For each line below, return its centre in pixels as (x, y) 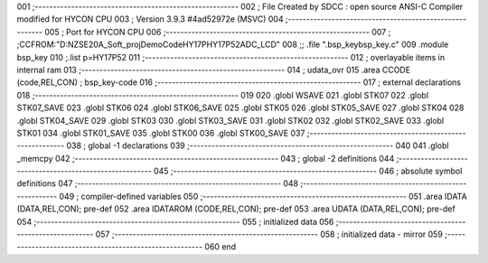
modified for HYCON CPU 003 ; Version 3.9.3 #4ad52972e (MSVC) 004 (150, 19)
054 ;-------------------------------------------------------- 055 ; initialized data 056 (175, 221)
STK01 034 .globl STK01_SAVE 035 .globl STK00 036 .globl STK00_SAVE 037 (161, 133)
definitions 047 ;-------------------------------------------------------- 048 (157, 183)
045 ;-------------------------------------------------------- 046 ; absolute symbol (308, 171)
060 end (221, 247)
